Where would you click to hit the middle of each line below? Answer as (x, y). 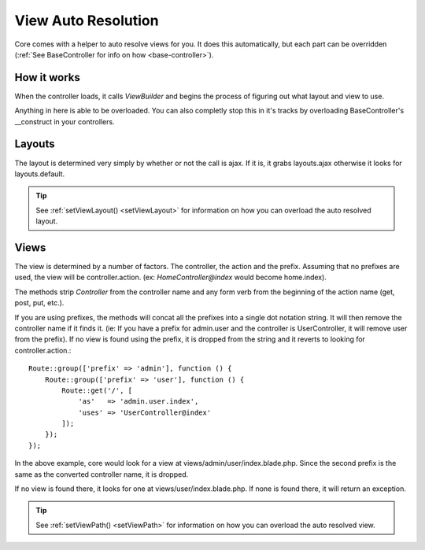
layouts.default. (40, 174)
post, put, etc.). (39, 303)
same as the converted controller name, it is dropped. (102, 474)
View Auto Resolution (87, 20)
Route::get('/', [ (97, 390)
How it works (47, 78)
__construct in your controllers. (65, 121)
